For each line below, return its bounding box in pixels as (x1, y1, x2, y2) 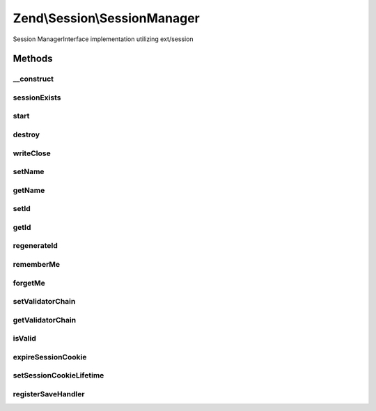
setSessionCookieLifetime (13, 371, 104, 380)
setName (13, 167, 45, 177)
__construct (13, 74, 54, 84)
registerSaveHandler (13, 389, 85, 398)
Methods (13, 53, 53, 65)
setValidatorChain (13, 297, 76, 307)
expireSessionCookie (13, 352, 87, 362)
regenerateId (13, 241, 58, 251)
